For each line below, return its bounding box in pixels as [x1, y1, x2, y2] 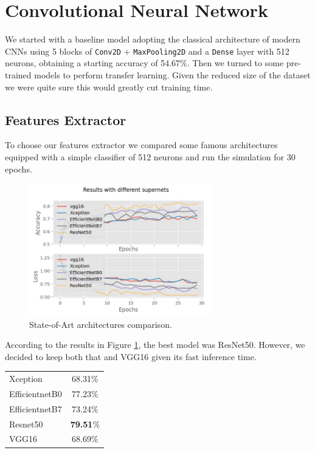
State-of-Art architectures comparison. [29, 318, 172, 330]
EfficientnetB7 [9, 402, 62, 415]
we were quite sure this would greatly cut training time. [5, 80, 213, 93]
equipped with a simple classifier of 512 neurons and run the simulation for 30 [5, 150, 296, 163]
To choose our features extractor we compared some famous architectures [5, 138, 278, 151]
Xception [9, 372, 43, 385]
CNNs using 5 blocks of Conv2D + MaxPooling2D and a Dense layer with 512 [5, 44, 289, 57]
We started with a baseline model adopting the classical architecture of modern [5, 33, 300, 46]
